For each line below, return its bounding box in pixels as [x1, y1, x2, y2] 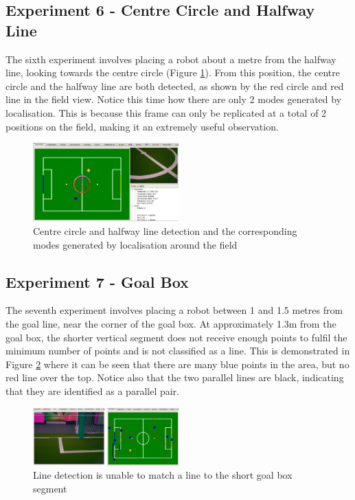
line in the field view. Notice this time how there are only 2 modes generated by [5, 92, 342, 106]
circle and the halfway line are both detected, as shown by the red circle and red [5, 78, 344, 93]
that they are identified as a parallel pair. [5, 383, 179, 398]
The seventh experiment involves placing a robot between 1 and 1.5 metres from [5, 303, 343, 317]
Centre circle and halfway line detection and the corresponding [33, 223, 297, 238]
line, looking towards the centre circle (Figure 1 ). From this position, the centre [5, 65, 340, 80]
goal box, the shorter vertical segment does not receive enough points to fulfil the [5, 330, 347, 344]
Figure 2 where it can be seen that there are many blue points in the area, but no [5, 356, 350, 371]
